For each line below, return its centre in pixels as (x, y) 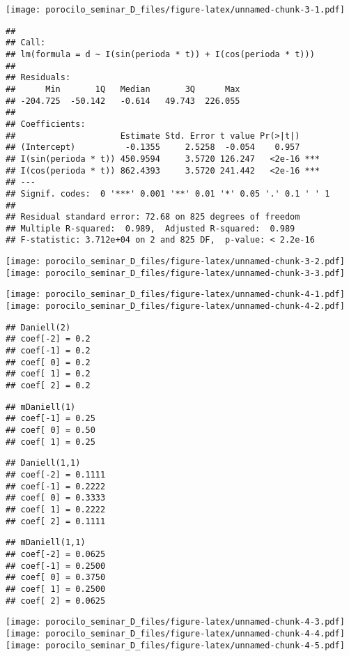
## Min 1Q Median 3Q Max (123, 89)
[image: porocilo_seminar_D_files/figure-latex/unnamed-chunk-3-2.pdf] (175, 262)
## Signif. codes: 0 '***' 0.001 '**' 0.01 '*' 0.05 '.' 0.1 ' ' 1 (168, 193)
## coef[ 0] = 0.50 (51, 430)
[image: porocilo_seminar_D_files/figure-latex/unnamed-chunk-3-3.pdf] (175, 273)
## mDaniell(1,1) (46, 543)
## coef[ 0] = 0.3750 (56, 578)
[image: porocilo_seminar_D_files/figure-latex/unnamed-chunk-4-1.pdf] (175, 295)
